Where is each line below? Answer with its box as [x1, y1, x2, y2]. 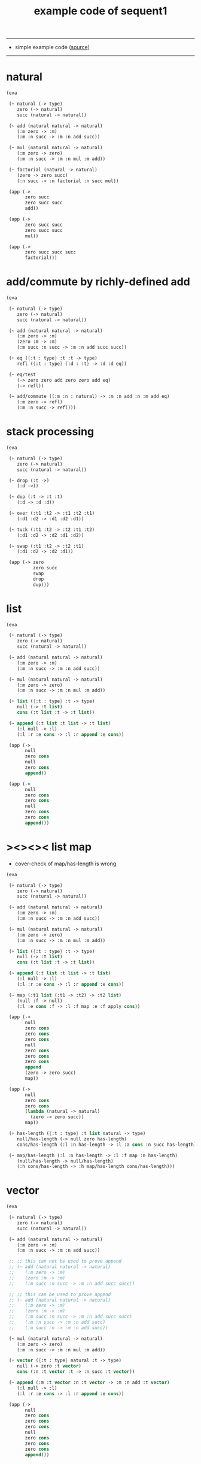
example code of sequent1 [33, 4, 167, 18]
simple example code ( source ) [14, 44, 90, 51]
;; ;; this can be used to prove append [8, 1291, 111, 1297]
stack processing [6, 425, 95, 439]
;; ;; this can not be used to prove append [8, 1258, 121, 1264]
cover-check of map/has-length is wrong [14, 860, 117, 867]
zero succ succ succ [25, 249, 77, 255]
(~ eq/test [8, 372, 36, 378]
